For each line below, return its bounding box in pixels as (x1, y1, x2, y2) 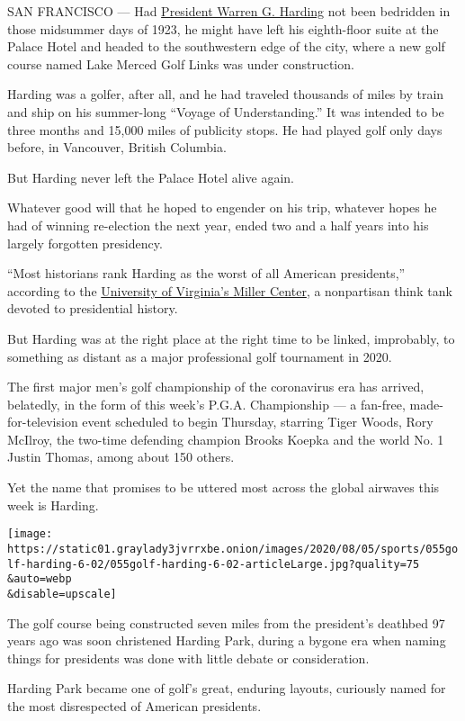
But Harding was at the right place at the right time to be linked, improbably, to (7, 329, 455, 347)
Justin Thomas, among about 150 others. (7, 447, 235, 466)
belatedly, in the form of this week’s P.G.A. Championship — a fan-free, (7, 394, 406, 413)
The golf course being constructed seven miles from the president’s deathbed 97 (7, 613, 445, 632)
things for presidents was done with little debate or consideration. (7, 648, 370, 667)
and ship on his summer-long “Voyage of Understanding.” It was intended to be (7, 102, 444, 121)
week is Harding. (7, 495, 99, 514)
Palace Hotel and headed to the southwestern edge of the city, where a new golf (7, 37, 445, 56)
